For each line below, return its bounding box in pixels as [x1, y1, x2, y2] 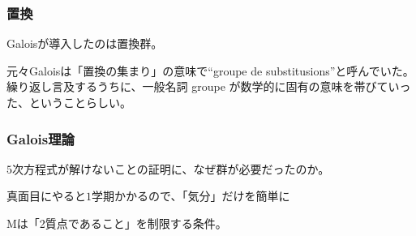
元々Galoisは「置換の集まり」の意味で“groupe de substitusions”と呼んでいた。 [6, 62, 414, 79]
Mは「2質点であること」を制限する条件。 [6, 215, 227, 231]
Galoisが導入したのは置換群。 [6, 35, 163, 52]
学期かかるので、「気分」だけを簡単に [92, 187, 290, 204]
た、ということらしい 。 [6, 94, 131, 110]
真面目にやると [6, 187, 86, 204]
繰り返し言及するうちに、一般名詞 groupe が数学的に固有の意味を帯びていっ [6, 78, 411, 95]
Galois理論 [6, 128, 75, 148]
